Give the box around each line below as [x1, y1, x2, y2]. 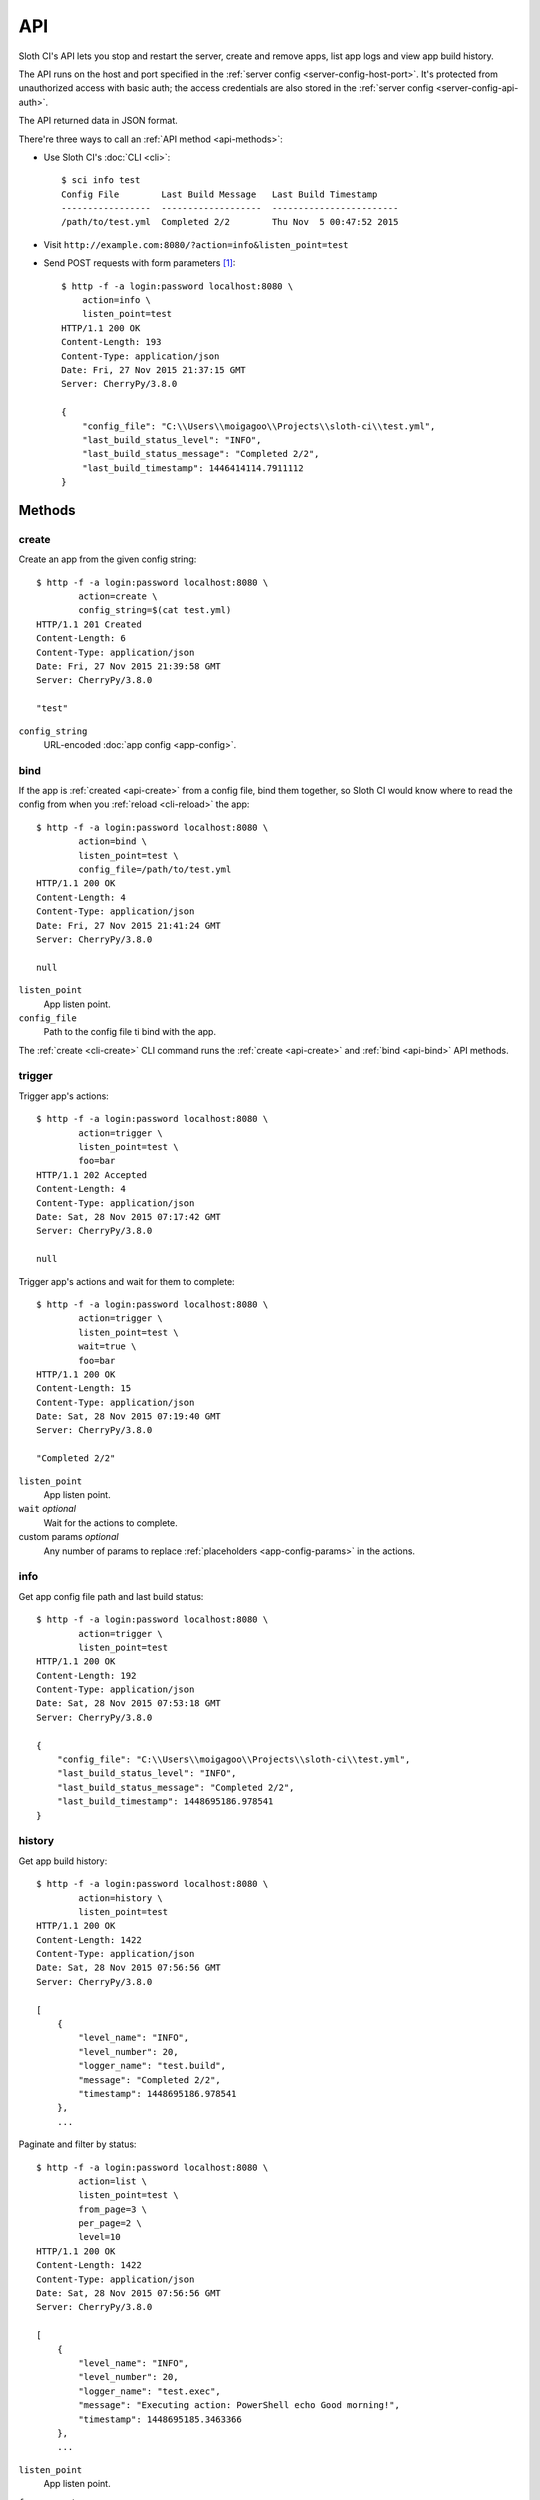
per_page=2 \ [78, 2218, 142, 2229]
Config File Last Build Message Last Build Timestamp [61, 188, 378, 200]
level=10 [78, 2231, 121, 2243]
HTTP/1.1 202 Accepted [36, 1169, 148, 1180]
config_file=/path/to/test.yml [78, 864, 232, 875]
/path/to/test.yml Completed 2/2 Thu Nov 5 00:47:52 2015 [61, 216, 399, 228]
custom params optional [18, 1531, 119, 1543]
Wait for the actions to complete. [43, 1516, 179, 1529]
